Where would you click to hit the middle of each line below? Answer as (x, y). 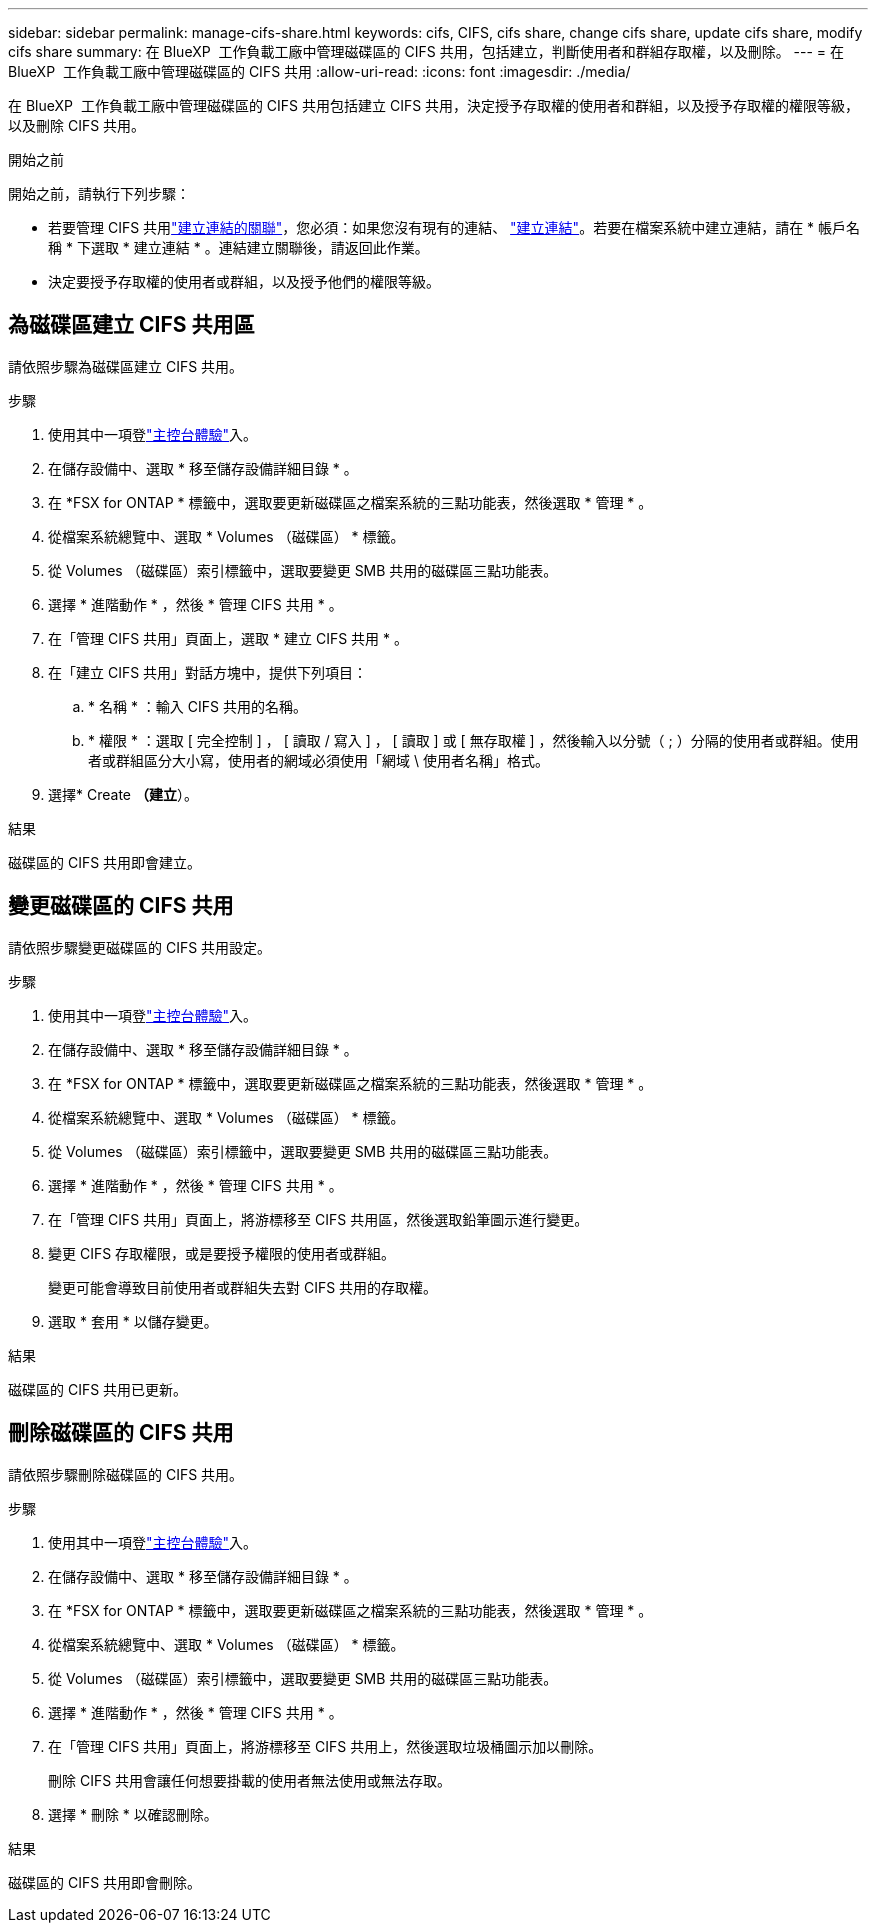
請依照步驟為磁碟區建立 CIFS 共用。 (126, 366)
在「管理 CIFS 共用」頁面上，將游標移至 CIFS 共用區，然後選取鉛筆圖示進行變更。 (318, 1219)
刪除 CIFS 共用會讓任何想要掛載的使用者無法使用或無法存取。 (250, 1780)
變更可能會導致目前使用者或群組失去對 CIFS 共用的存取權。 (243, 1287)
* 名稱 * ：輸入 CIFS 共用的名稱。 (197, 706)
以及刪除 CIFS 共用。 (77, 125)
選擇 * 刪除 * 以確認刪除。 (133, 1814)
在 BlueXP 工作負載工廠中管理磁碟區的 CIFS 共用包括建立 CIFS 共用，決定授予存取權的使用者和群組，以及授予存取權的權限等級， (434, 105)
